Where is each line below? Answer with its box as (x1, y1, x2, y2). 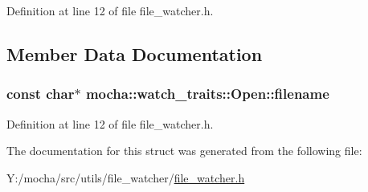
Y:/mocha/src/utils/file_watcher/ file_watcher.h (6, 169, 245, 186)
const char (6, 84, 75, 104)
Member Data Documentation (6, 41, 263, 66)
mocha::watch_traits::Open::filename (85, 84, 329, 104)
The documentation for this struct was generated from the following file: (6, 142, 362, 159)
